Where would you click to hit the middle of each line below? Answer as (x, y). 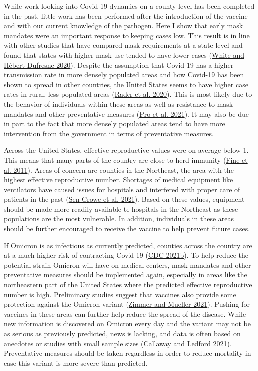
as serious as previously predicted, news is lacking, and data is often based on (122, 333)
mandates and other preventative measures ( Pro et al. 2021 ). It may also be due (127, 114)
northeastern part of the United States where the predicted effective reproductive (128, 284)
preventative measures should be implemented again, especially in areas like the (126, 274)
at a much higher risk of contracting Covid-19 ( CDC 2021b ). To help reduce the (126, 255)
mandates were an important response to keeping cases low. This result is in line (127, 35)
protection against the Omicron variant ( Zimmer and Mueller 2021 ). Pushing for (127, 304)
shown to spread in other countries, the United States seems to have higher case (126, 84)
